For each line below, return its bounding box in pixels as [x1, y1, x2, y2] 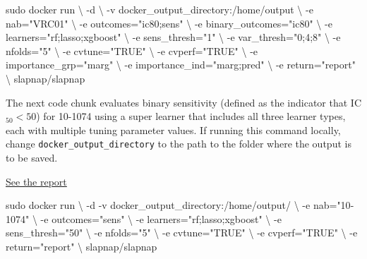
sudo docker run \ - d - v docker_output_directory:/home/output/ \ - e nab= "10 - [6, 198, 354, 212]
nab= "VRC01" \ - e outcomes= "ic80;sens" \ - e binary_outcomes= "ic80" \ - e [6, 16, 332, 30]
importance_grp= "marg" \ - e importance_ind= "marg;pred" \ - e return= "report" [6, 57, 356, 72]
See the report [6, 174, 67, 188]
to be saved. [6, 150, 58, 164]
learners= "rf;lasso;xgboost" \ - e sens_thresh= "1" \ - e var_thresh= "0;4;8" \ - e [6, 30, 341, 44]
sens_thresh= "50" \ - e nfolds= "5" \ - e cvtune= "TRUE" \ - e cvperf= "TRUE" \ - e [6, 225, 358, 240]
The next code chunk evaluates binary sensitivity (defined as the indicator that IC [6, 95, 361, 109]
